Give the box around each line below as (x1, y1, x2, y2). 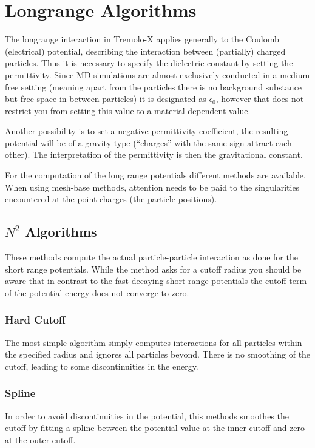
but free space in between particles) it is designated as (5, 92, 206, 105)
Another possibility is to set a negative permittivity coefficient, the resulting (5, 124, 288, 137)
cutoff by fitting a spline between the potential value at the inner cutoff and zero (5, 421, 305, 434)
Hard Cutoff (5, 312, 66, 327)
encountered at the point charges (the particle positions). (5, 192, 217, 205)
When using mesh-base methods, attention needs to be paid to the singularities (5, 180, 300, 193)
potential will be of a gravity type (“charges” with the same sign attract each (5, 136, 292, 149)
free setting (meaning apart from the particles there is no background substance (5, 80, 302, 93)
